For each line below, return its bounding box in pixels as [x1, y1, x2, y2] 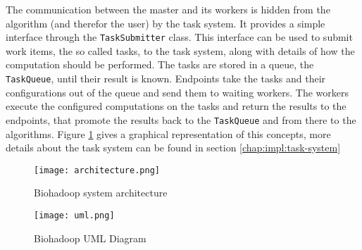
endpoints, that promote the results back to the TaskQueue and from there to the [6, 112, 356, 127]
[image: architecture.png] [34, 165, 160, 175]
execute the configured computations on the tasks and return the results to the [6, 99, 347, 113]
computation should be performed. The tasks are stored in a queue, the [6, 57, 314, 72]
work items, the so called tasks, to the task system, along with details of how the [6, 43, 355, 58]
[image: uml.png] [34, 210, 115, 220]
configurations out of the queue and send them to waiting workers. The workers [6, 85, 349, 99]
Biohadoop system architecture [34, 185, 168, 200]
